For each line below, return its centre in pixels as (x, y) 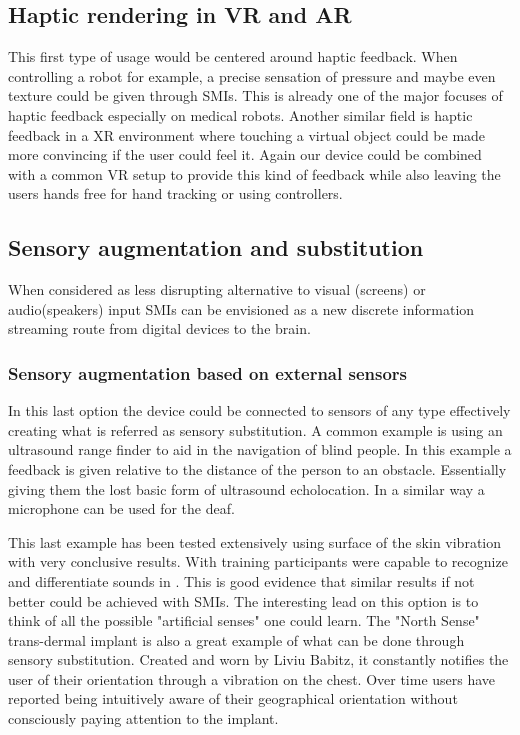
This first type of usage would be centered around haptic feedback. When (233, 56)
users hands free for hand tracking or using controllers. (175, 193)
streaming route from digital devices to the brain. (159, 328)
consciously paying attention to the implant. (143, 718)
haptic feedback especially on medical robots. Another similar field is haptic (240, 114)
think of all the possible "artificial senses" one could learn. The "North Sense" (244, 620)
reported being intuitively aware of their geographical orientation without (233, 698)
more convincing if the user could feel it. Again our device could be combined (245, 154)
